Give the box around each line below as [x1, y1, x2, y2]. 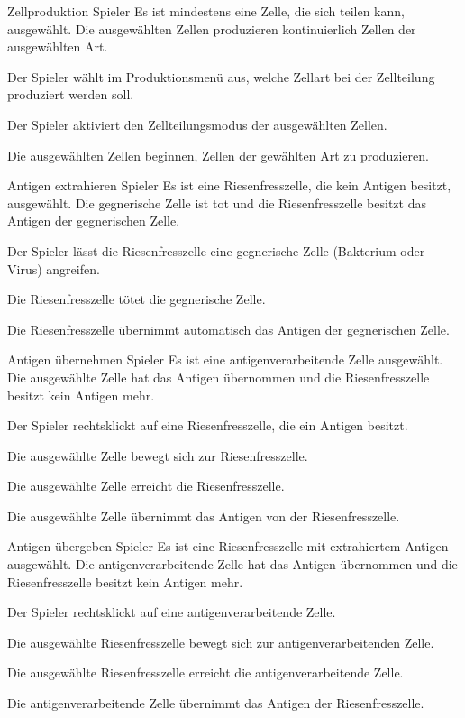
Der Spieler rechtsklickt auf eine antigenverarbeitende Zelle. [7, 603, 336, 621]
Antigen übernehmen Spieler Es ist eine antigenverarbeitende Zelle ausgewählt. [7, 350, 443, 369]
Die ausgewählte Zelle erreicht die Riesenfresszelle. [7, 476, 285, 495]
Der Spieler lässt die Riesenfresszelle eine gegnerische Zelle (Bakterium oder [7, 241, 425, 260]
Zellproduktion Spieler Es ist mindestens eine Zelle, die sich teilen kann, [7, 2, 405, 20]
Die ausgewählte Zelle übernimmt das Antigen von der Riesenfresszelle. [7, 506, 400, 525]
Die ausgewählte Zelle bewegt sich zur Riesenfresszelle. [7, 446, 308, 465]
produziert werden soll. [7, 85, 134, 104]
